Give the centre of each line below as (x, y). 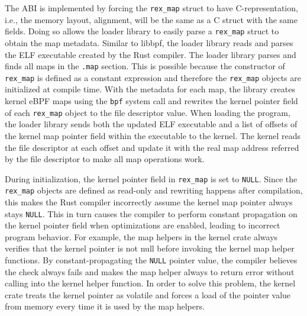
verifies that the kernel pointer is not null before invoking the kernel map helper (150, 248)
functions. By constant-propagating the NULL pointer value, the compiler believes (151, 260)
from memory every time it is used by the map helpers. (105, 306)
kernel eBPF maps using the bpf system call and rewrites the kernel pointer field (151, 101)
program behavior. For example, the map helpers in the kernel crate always (141, 236)
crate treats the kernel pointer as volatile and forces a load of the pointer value (148, 294)
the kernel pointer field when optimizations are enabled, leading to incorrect (143, 225)
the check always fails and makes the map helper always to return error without (150, 271)
